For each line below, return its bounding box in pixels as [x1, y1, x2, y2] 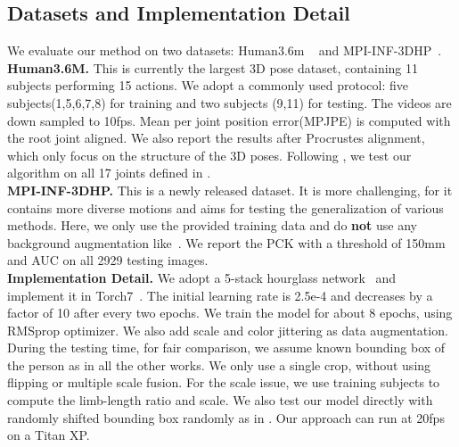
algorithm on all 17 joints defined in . [7, 163, 211, 182]
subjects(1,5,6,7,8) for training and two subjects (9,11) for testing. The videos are [7, 93, 452, 112]
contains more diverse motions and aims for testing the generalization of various [7, 198, 444, 217]
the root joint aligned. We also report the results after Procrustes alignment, [7, 128, 425, 147]
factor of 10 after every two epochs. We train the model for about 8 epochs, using [7, 303, 453, 322]
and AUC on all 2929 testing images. [7, 251, 209, 269]
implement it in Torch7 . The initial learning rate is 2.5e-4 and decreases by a [7, 286, 433, 304]
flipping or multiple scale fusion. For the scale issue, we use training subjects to [7, 373, 440, 392]
